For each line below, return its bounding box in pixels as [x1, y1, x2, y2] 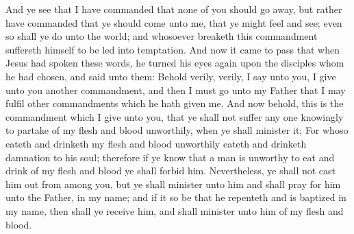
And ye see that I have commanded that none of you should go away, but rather [5, 2, 342, 16]
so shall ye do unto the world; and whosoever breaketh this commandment [5, 29, 318, 43]
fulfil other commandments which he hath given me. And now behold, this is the [5, 96, 344, 110]
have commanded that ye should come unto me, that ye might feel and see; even [5, 15, 342, 30]
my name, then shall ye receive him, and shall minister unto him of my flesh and [5, 203, 344, 218]
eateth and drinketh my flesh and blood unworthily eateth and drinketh [5, 136, 307, 150]
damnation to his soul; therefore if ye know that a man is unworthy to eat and [5, 150, 335, 164]
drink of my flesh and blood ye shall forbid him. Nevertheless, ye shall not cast [5, 163, 336, 178]
